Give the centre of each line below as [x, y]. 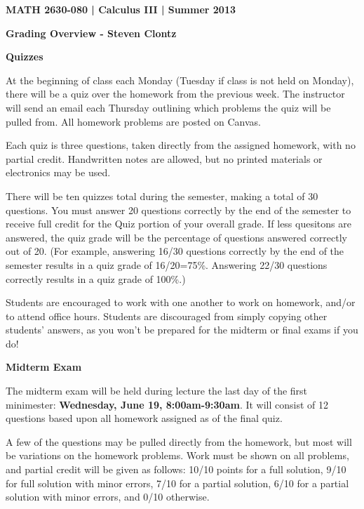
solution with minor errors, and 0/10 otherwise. [108, 497]
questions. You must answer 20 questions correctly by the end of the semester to [178, 210]
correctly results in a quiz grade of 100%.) [96, 278]
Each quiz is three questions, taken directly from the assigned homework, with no [181, 145]
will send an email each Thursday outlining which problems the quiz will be [168, 107]
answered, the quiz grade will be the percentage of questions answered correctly [177, 237]
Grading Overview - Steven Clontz [91, 33]
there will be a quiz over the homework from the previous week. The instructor [175, 94]
